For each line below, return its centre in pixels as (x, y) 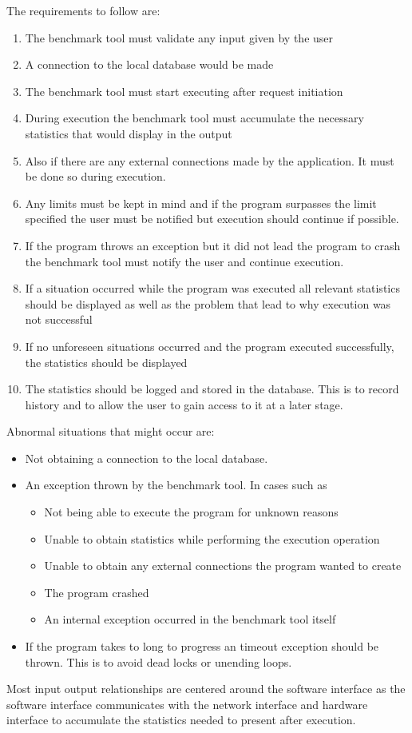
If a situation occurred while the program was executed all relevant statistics (212, 288)
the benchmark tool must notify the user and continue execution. (184, 261)
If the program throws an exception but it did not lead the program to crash (213, 245)
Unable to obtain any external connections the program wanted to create (223, 566)
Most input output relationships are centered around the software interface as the (206, 689)
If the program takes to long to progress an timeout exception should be (202, 646)
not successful (59, 319)
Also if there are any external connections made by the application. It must (210, 160)
